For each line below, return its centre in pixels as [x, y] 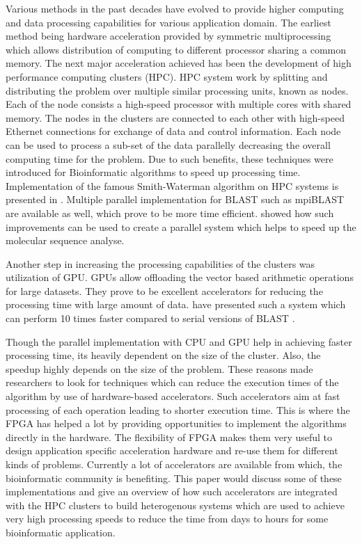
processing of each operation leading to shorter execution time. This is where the [178, 409]
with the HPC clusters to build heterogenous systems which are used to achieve [175, 505]
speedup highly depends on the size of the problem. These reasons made [159, 368]
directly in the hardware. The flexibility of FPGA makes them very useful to [169, 437]
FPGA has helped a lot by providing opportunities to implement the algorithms [176, 423]
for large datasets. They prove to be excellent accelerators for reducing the [164, 290]
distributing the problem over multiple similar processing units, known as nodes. [177, 90]
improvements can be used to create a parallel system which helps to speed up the [181, 226]
